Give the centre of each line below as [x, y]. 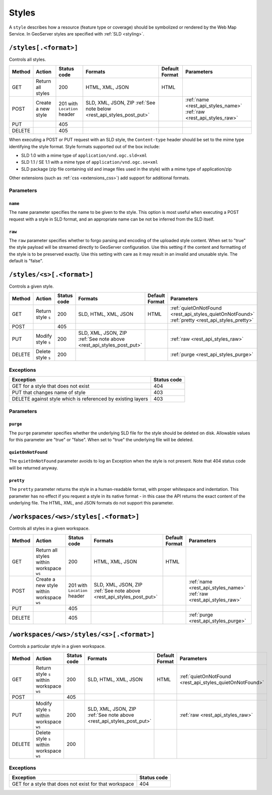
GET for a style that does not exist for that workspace [73, 784]
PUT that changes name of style [49, 393]
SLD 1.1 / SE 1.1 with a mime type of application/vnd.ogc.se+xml [90, 162]
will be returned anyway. [33, 468]
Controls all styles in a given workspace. [49, 528]
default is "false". [26, 261]
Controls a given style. [32, 286]
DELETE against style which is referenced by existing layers [80, 399]
